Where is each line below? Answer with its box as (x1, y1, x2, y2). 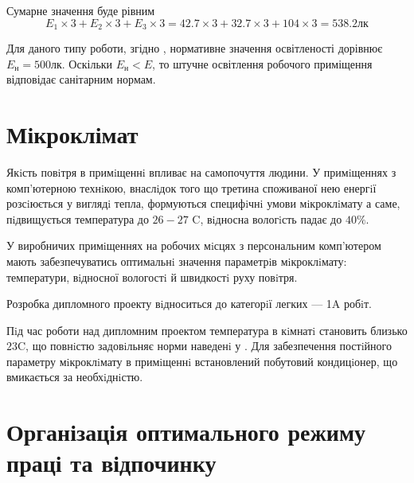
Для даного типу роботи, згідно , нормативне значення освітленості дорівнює (6, 40, 383, 56)
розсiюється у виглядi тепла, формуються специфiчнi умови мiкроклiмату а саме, (6, 195, 400, 212)
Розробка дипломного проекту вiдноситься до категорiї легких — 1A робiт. (6, 295, 373, 312)
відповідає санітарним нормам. (6, 71, 156, 88)
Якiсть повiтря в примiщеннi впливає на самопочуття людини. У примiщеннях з (6, 163, 396, 180)
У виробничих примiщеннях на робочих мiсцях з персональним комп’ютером (6, 237, 381, 254)
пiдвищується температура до (6, 210, 149, 227)
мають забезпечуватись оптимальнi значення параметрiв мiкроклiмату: (6, 252, 347, 269)
